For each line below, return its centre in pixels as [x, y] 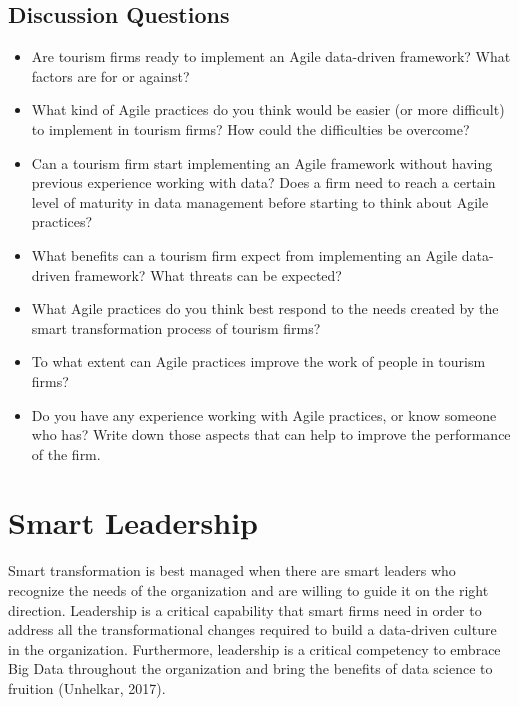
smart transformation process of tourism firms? [176, 327]
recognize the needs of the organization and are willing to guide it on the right [248, 590]
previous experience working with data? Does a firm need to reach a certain [263, 182]
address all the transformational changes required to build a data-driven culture [252, 629]
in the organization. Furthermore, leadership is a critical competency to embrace [254, 648]
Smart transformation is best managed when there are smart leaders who [232, 570]
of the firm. [66, 453]
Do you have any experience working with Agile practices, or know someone [264, 414]
